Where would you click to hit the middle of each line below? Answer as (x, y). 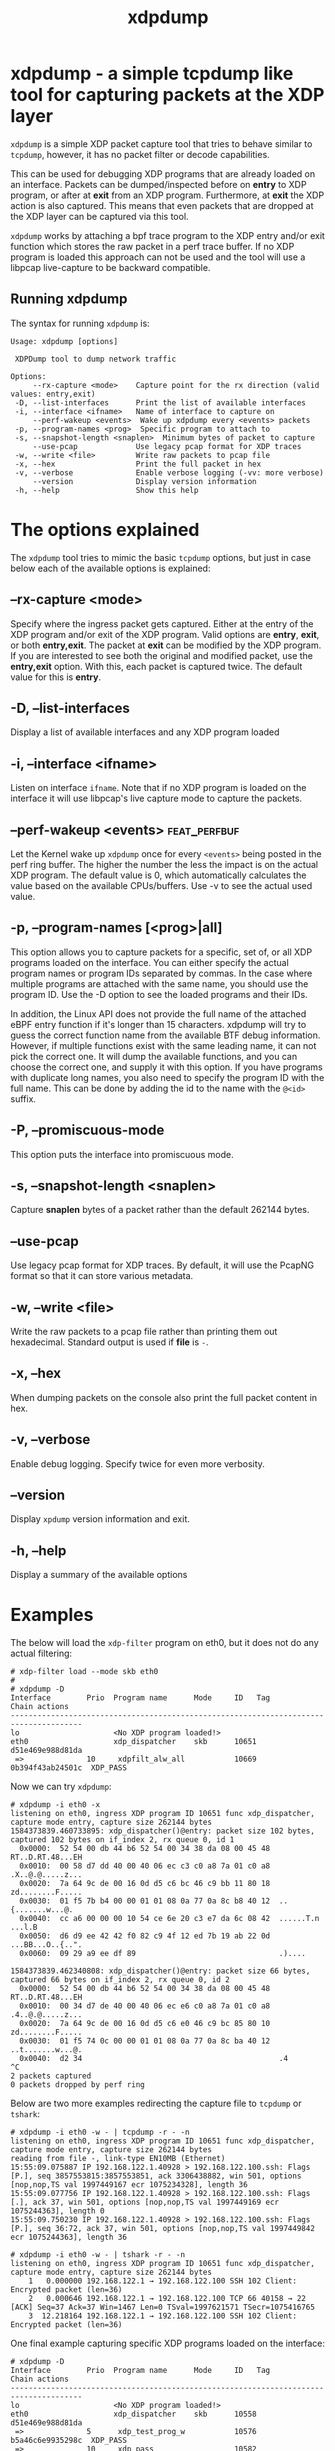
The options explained (105, 529)
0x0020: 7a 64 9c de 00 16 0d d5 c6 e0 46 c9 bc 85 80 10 (145, 2024)
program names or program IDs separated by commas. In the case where (161, 973)
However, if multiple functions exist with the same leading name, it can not (163, 1045)
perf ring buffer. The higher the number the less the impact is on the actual (164, 864)
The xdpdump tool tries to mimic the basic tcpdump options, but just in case (161, 557)
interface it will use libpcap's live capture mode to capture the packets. (156, 798)
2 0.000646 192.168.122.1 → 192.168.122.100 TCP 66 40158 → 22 (167, 2299)
